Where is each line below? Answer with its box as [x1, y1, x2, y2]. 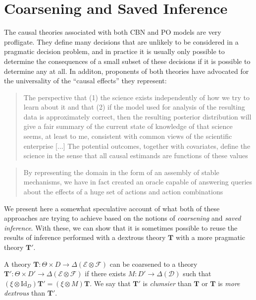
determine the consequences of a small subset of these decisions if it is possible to [4, 56, 251, 66]
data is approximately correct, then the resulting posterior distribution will [23, 111, 252, 121]
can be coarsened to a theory [109, 258, 198, 269]
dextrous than [4, 288, 46, 298]
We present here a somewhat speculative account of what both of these [4, 203, 220, 213]
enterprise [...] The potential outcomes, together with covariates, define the [23, 140, 251, 151]
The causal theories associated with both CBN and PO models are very [4, 27, 221, 37]
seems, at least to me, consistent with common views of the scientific [23, 131, 232, 141]
